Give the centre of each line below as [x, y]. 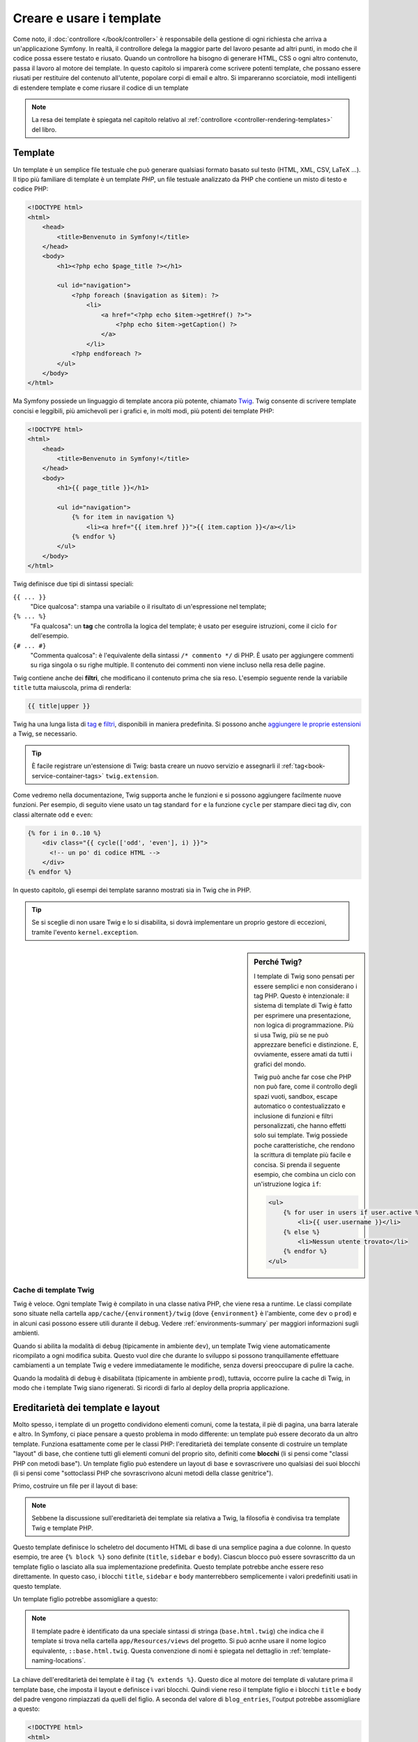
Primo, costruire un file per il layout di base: [75, 1486]
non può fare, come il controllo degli [306, 1086]
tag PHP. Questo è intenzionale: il [302, 996]
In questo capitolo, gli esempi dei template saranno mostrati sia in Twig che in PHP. [132, 890]
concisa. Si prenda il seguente [297, 1164]
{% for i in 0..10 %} [64, 833]
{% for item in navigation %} [123, 517]
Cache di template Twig [54, 1290]
